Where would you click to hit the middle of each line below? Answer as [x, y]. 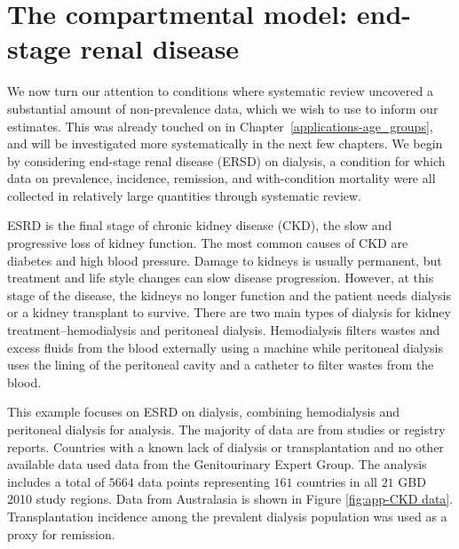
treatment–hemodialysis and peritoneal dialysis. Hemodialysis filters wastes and [224, 330]
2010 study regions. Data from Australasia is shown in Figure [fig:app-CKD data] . [230, 499]
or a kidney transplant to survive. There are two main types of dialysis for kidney [229, 312]
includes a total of [56, 481]
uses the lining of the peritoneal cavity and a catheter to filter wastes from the [221, 365]
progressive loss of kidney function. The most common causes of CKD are [208, 243]
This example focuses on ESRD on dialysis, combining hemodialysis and [204, 412]
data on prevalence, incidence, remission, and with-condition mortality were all [222, 178]
